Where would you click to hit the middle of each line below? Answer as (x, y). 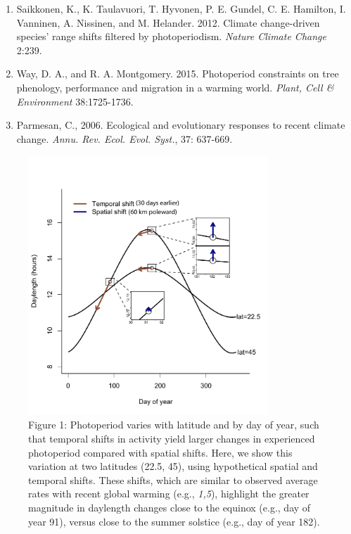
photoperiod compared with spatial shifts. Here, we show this (160, 452)
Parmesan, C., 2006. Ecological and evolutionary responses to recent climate (181, 125)
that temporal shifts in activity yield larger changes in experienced (172, 439)
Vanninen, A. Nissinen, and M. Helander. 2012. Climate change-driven (168, 22)
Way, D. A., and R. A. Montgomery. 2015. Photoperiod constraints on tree (178, 74)
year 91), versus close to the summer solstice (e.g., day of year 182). (174, 521)
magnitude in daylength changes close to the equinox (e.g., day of (170, 507)
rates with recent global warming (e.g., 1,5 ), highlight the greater (169, 494)
